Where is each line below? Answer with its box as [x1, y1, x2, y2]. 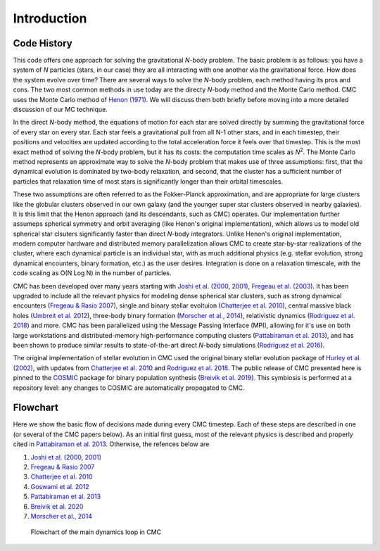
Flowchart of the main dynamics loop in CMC [30, 528, 162, 536]
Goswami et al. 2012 [30, 482, 89, 490]
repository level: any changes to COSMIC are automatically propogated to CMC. [13, 384, 246, 392]
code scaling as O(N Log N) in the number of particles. [13, 269, 172, 277]
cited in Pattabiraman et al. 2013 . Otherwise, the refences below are [13, 440, 210, 448]
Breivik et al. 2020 [30, 502, 84, 510]
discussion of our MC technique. [13, 106, 108, 114]
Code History [13, 37, 73, 49]
